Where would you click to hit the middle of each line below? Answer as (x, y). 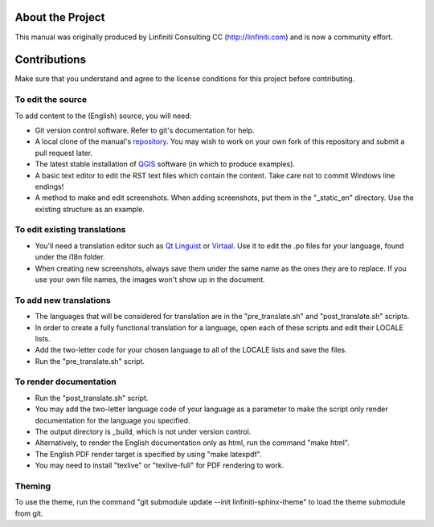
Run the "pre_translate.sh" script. (90, 361)
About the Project (60, 17)
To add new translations (63, 300)
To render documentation (66, 382)
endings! (49, 186)
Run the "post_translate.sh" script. (92, 398)
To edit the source (51, 100)
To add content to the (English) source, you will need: (103, 116)
